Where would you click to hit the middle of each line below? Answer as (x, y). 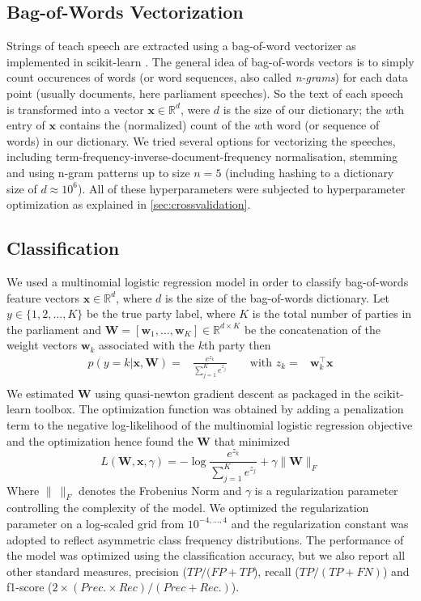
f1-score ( (30, 587)
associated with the (147, 345)
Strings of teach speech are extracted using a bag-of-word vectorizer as (181, 46)
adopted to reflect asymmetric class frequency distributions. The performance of (205, 539)
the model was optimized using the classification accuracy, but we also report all (206, 555)
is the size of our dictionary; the (302, 109)
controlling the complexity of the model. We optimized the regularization (188, 508)
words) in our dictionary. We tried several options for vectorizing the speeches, (201, 140)
